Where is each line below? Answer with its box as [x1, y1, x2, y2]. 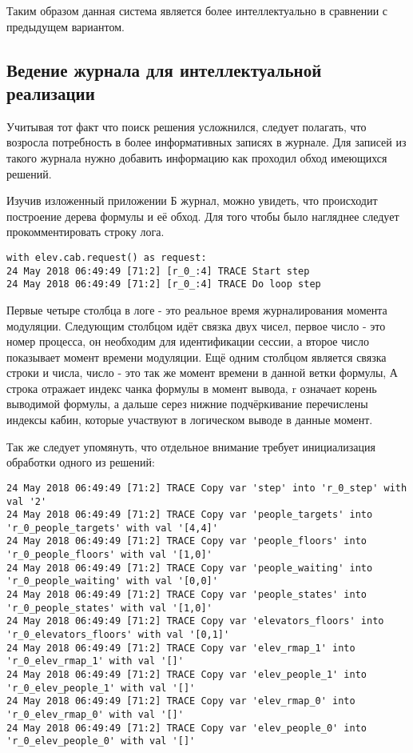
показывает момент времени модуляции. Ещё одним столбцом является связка [6, 348, 387, 365]
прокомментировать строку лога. [6, 223, 165, 240]
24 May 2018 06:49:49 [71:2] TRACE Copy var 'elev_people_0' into [6, 722, 367, 734]
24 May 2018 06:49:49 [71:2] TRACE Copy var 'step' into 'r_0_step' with [6, 482, 407, 494]
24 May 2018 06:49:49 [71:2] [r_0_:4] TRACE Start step [6, 265, 310, 277]
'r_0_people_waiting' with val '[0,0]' [6, 575, 218, 587]
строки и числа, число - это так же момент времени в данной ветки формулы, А [6, 364, 398, 381]
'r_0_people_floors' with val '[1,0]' [6, 549, 212, 561]
